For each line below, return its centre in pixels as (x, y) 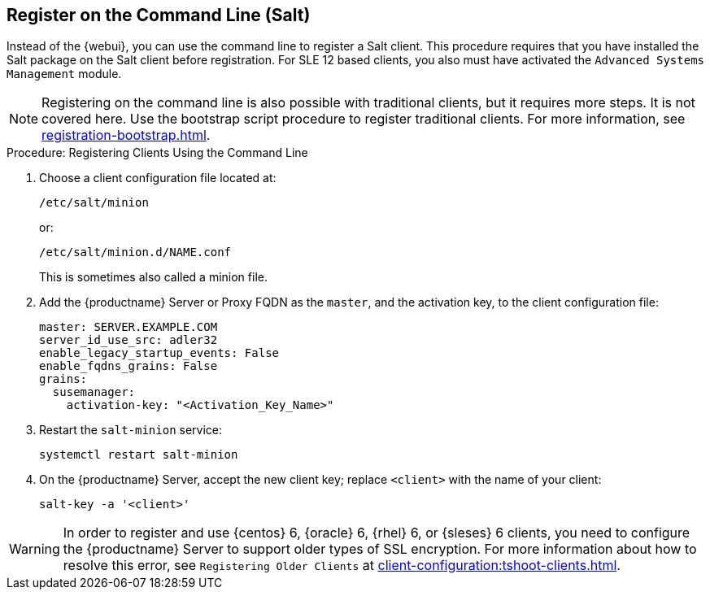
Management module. (64, 74)
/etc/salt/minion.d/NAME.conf (135, 252)
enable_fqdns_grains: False (128, 366)
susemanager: (94, 392)
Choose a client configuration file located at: (158, 178)
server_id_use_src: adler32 (128, 340)
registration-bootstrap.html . (126, 135)
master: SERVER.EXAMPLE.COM (128, 327)
